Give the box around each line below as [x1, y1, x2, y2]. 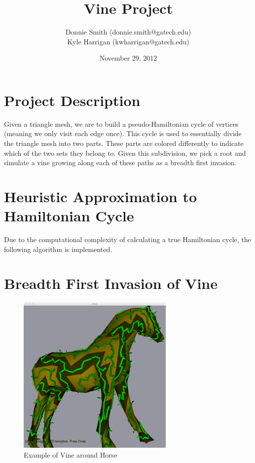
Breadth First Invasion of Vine [4, 273, 218, 293]
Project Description [4, 90, 141, 110]
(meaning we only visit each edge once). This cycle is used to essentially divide [4, 128, 242, 139]
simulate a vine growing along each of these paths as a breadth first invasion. [4, 157, 237, 168]
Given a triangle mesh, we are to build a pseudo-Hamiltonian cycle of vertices [4, 118, 239, 129]
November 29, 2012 [99, 53, 157, 63]
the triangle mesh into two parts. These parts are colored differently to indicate [4, 138, 244, 148]
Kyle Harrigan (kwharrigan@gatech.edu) [67, 36, 189, 46]
